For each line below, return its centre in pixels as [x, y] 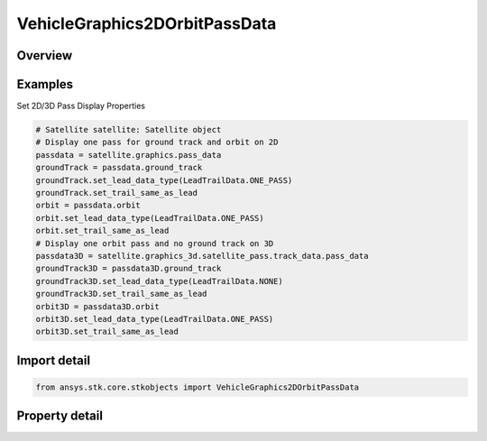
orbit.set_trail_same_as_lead [102, 231]
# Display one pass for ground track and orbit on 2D [157, 142]
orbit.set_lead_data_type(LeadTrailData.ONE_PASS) [150, 218]
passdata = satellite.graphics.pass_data [129, 155]
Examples [45, 84]
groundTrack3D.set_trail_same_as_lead [121, 294]
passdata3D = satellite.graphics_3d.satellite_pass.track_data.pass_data [202, 256]
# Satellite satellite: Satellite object [129, 130]
